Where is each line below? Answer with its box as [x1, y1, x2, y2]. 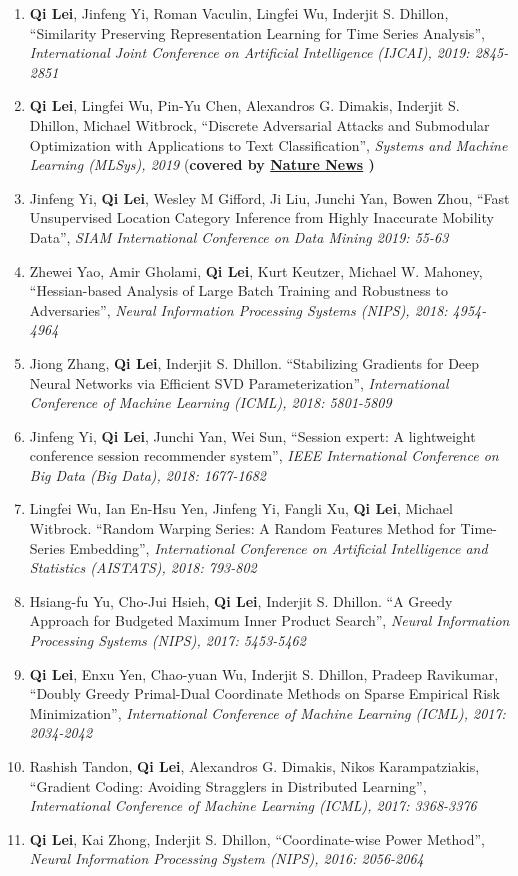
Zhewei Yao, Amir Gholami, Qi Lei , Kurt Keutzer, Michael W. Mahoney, [29, 260, 483, 281]
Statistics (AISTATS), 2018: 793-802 [29, 557, 257, 578]
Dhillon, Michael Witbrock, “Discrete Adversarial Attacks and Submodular [29, 114, 490, 135]
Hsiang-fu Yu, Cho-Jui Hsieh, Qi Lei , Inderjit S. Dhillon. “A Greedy [29, 590, 453, 611]
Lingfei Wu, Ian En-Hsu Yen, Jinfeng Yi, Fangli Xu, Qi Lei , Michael [29, 498, 453, 519]
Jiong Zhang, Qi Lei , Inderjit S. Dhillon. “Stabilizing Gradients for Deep [29, 352, 480, 373]
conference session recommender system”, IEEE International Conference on [29, 445, 499, 466]
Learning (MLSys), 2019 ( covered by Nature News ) [29, 154, 375, 175]
